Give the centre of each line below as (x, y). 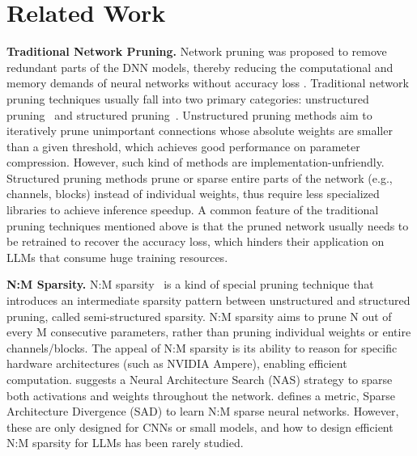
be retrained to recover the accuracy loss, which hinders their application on (196, 241)
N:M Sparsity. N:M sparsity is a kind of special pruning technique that (190, 284)
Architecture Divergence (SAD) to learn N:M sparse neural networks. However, (203, 411)
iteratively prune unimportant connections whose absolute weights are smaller (200, 131)
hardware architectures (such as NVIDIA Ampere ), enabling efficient (177, 363)
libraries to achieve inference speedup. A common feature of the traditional (193, 210)
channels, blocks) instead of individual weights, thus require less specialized (193, 194)
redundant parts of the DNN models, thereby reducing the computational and (200, 67)
